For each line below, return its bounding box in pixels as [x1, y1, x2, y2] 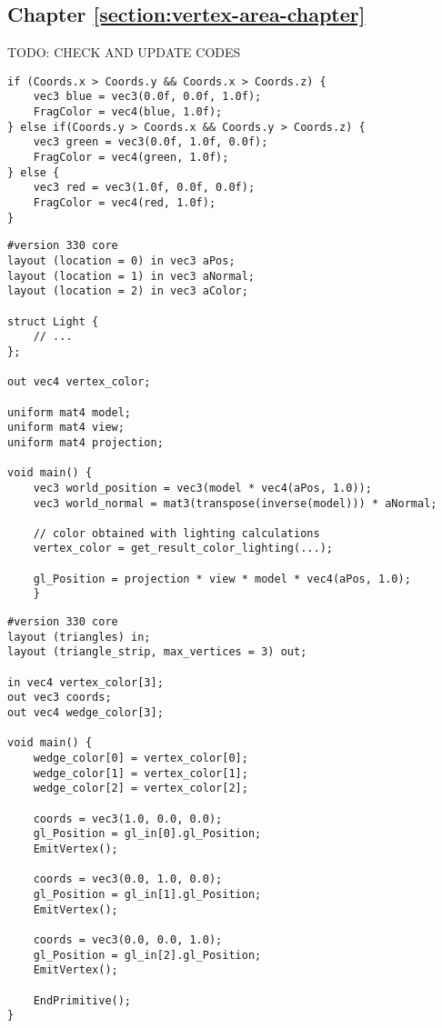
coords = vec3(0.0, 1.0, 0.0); [33, 873, 223, 886]
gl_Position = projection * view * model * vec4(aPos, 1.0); [33, 572, 411, 585]
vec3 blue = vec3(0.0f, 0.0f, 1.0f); [33, 90, 262, 104]
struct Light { [7, 314, 99, 328]
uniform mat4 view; [7, 421, 125, 434]
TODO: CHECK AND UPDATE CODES [7, 43, 241, 62]
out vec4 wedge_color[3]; [7, 706, 164, 720]
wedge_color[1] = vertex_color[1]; [33, 766, 248, 780]
